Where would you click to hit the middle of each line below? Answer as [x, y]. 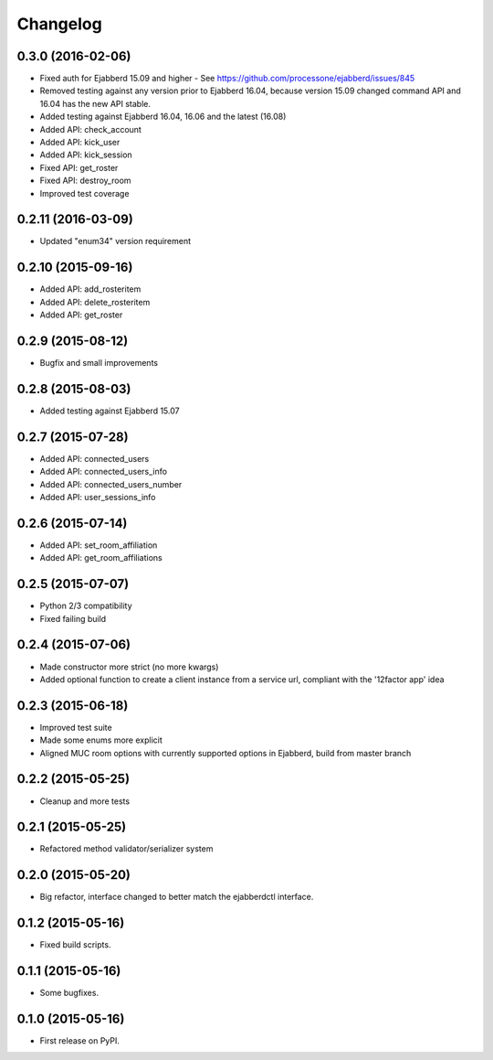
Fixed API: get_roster [79, 167]
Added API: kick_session [86, 155]
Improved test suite [76, 727]
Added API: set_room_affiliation [99, 545]
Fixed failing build [73, 618]
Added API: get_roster [81, 315]
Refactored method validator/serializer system [126, 849]
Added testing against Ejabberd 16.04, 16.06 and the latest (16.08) [163, 117]
